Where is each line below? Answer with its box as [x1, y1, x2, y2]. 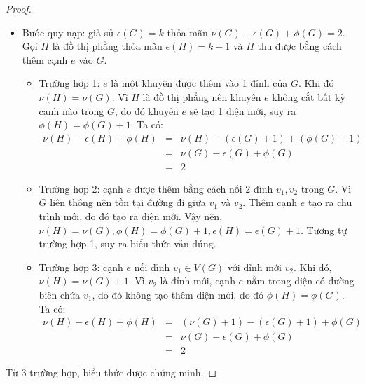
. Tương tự [301, 222, 347, 237]
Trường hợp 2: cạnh [39, 181, 123, 196]
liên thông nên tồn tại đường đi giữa [50, 195, 206, 210]
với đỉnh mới [227, 259, 282, 274]
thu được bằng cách [257, 39, 342, 53]
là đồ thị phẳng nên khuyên [142, 89, 261, 104]
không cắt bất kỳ [272, 89, 345, 104]
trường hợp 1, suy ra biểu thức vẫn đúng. [39, 236, 216, 251]
